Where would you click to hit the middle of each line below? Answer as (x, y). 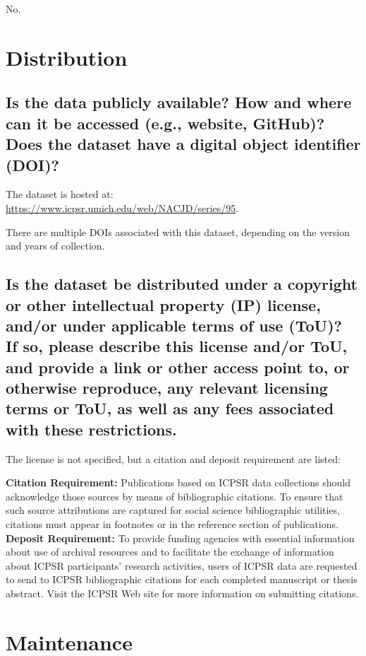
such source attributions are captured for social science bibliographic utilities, (173, 510)
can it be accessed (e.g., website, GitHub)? (165, 123)
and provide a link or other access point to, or (178, 367)
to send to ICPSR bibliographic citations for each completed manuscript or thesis (182, 579)
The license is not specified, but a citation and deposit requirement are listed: (173, 458)
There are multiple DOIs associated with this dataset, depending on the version (178, 232)
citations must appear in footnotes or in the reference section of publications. (172, 524)
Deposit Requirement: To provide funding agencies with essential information (180, 538)
